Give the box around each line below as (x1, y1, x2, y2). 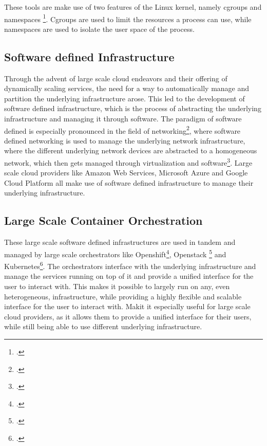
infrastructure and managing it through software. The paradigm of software (4, 113, 242, 124)
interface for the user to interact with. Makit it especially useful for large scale (4, 301, 251, 312)
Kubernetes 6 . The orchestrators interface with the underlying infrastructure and (4, 259, 256, 271)
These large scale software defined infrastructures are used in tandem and (4, 237, 236, 247)
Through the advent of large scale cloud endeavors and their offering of (4, 73, 227, 83)
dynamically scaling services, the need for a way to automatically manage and (4, 83, 250, 94)
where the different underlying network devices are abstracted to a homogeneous (4, 145, 257, 156)
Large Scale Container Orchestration (4, 212, 203, 228)
